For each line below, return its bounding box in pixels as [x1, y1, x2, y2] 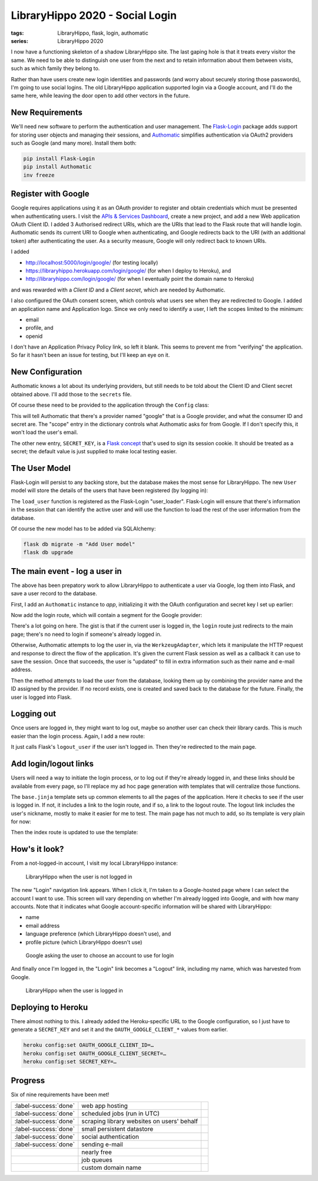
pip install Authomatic [23, 164, 92, 170]
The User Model [11, 463, 71, 473]
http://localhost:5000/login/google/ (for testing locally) [25, 259, 158, 266]
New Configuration [11, 367, 82, 377]
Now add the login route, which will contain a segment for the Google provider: [11, 612, 203, 619]
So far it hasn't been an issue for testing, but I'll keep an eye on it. [11, 351, 170, 359]
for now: [11, 818, 32, 825]
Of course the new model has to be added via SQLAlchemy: [11, 525, 156, 532]
